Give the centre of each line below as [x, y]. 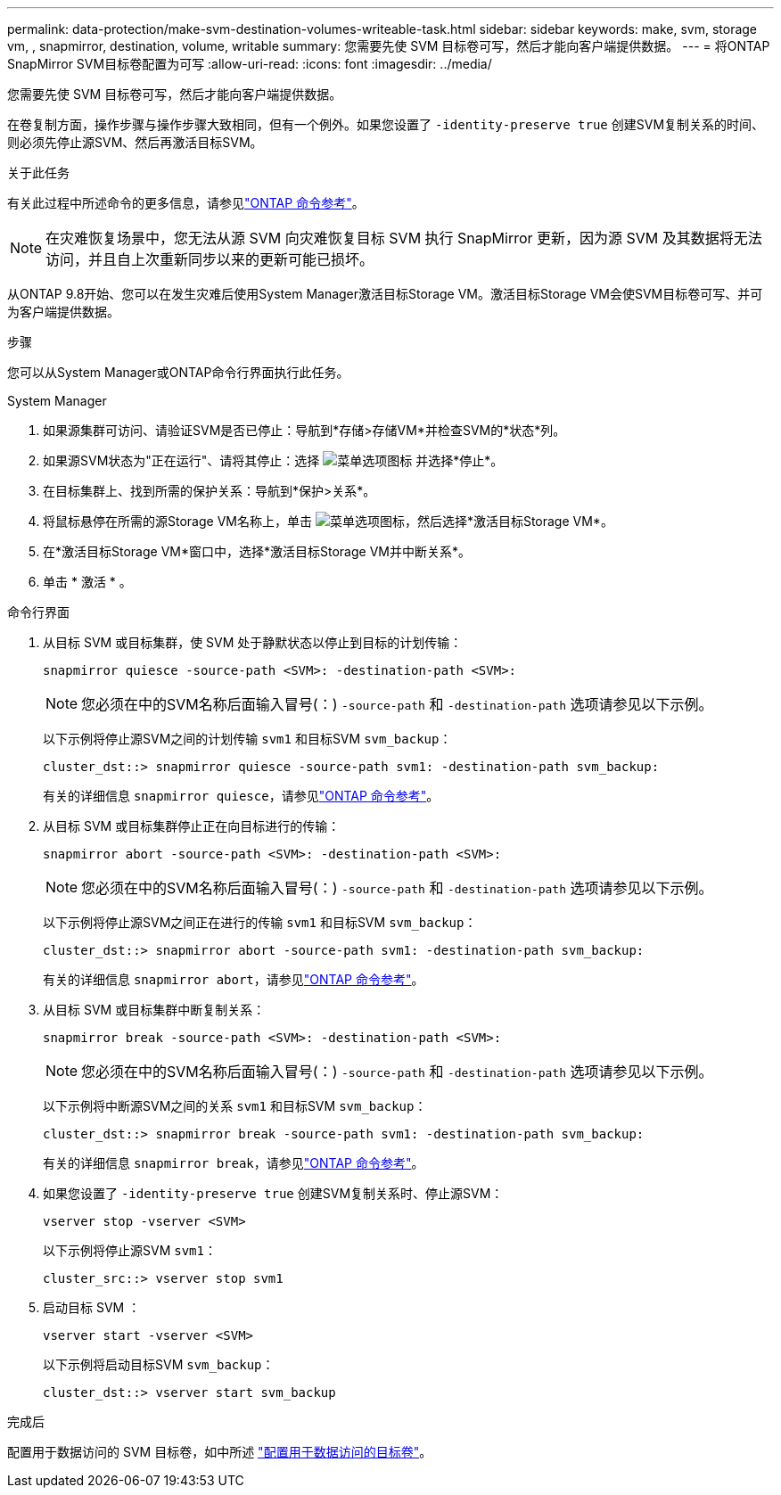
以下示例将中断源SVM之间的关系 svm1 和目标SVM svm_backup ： [235, 1106]
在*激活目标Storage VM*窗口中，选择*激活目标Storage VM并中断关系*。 [257, 551]
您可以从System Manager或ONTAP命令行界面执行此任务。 [178, 372]
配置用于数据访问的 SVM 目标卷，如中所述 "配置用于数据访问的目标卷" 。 [220, 1452]
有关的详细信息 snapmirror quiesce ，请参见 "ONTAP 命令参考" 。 [241, 796]
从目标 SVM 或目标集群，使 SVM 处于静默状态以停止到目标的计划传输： [253, 642]
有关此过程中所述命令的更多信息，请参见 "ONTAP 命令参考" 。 [186, 203]
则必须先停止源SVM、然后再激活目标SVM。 [135, 142]
